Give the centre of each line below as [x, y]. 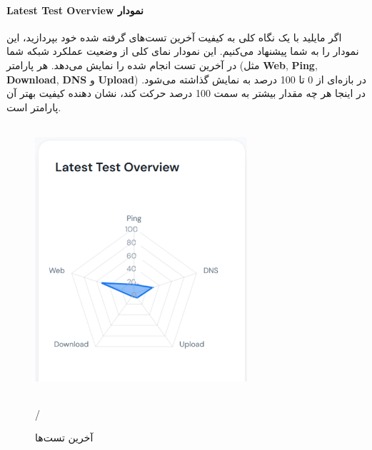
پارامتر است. [34, 107]
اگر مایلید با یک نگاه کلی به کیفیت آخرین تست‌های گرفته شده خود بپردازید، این [174, 37]
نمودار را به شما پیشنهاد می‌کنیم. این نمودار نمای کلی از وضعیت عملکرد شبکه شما [183, 51]
